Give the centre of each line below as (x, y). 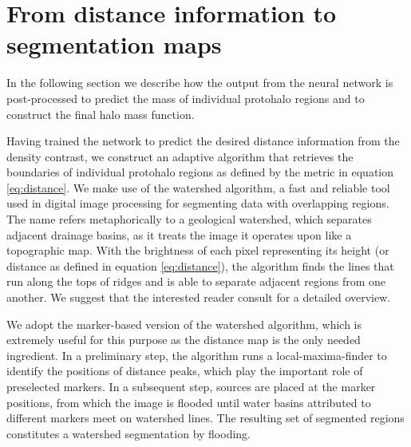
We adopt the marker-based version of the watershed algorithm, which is (184, 324)
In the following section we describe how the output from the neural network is (200, 83)
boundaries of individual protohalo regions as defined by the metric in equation (200, 172)
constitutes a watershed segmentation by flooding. (129, 433)
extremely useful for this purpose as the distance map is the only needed (184, 340)
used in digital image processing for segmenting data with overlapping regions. (198, 203)
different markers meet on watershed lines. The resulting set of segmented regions (205, 418)
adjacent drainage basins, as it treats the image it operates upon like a (179, 234)
